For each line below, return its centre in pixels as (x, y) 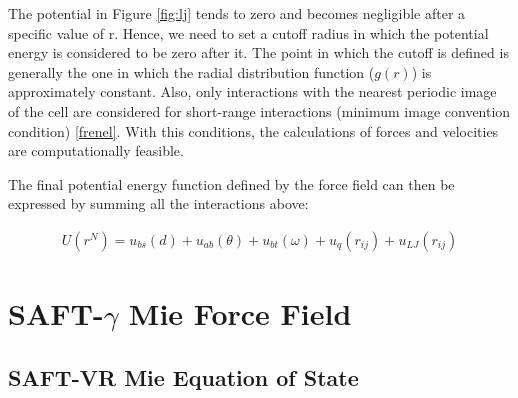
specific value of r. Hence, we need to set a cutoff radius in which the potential (248, 32)
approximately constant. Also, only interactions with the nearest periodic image (252, 91)
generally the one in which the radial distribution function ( (191, 71)
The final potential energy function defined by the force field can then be (231, 183)
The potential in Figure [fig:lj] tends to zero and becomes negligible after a (237, 13)
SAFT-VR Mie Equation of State (183, 376)
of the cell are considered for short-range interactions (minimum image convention (259, 110)
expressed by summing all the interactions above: (158, 203)
